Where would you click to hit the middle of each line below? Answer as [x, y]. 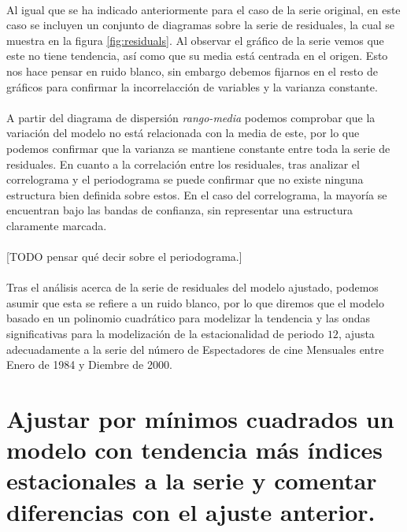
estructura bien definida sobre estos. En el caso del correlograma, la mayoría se [197, 194]
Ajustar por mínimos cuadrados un [200, 419]
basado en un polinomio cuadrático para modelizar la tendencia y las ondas [188, 318]
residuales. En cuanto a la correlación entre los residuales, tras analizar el [183, 164]
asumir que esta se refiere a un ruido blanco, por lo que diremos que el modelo [196, 302]
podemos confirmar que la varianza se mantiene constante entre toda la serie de [198, 148]
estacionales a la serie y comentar [192, 480]
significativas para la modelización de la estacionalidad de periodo [165, 334]
